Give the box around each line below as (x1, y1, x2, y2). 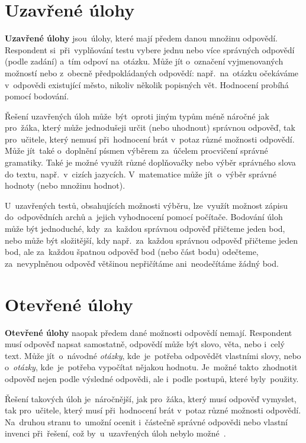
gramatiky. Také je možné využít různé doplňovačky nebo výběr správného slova (5, 156, 296, 169)
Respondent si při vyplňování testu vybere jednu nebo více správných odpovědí (5, 43, 295, 56)
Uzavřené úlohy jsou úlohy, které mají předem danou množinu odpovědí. (5, 32, 278, 44)
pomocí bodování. (5, 90, 69, 102)
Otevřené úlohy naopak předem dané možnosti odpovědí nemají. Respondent (5, 326, 292, 338)
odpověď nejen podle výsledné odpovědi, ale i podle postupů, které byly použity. (5, 372, 299, 384)
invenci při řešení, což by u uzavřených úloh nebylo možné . (5, 427, 226, 439)
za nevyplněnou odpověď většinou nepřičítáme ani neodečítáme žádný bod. (5, 257, 279, 269)
